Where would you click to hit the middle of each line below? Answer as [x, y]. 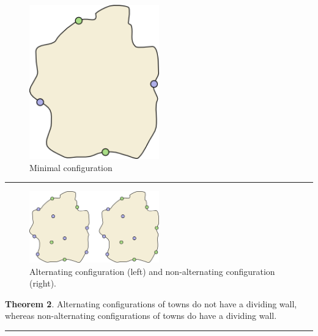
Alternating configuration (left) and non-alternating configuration [152, 271]
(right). [43, 283]
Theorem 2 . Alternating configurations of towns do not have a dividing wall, [151, 303]
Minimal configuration [71, 167]
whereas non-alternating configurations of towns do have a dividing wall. [141, 316]
